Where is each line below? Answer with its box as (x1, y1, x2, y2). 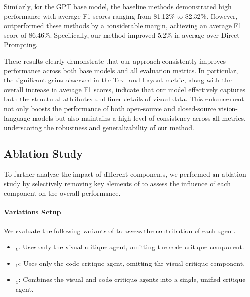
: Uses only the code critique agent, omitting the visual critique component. (19, 258, 245, 268)
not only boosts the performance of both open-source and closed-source (4, 103, 216, 113)
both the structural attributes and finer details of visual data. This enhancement (4, 94, 244, 104)
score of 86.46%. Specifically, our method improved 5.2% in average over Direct (4, 30, 240, 40)
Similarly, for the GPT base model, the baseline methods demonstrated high (4, 1, 232, 11)
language (4, 113, 30, 123)
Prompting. (4, 39, 38, 49)
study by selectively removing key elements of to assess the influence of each (4, 178, 231, 188)
